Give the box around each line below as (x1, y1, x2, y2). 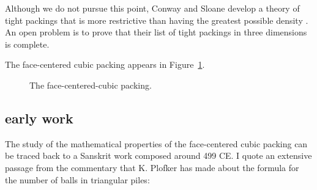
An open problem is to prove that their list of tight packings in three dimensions (5, 26, 307, 38)
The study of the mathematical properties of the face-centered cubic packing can (5, 137, 308, 150)
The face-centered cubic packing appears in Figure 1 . (5, 58, 205, 71)
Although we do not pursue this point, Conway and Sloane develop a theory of (5, 2, 300, 14)
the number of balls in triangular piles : (5, 173, 150, 186)
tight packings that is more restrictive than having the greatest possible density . (5, 13, 308, 26)
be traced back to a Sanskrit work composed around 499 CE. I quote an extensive (5, 149, 312, 162)
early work (5, 108, 73, 127)
